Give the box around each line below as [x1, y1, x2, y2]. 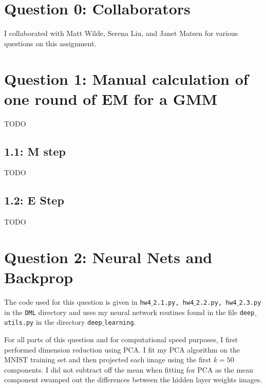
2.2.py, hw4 [196, 299, 237, 307]
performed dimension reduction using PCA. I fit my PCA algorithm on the [4, 344, 240, 355]
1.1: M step [4, 143, 66, 159]
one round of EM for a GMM [4, 88, 218, 109]
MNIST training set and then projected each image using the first [4, 354, 212, 365]
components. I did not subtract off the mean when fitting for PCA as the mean [4, 364, 254, 375]
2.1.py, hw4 [153, 299, 194, 307]
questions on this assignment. [4, 38, 97, 48]
